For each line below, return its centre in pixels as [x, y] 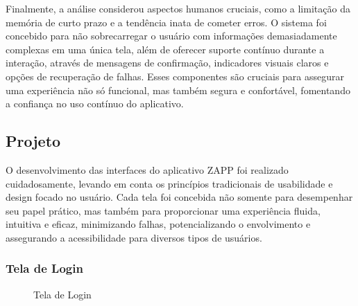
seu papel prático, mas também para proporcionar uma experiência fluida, [163, 210]
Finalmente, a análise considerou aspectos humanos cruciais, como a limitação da [178, 8]
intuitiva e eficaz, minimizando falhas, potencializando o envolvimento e [158, 224]
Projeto [33, 141]
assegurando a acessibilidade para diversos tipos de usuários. [134, 237]
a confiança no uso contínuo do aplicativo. [95, 103]
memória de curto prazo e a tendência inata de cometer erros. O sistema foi [166, 22]
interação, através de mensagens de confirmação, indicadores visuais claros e [167, 63]
